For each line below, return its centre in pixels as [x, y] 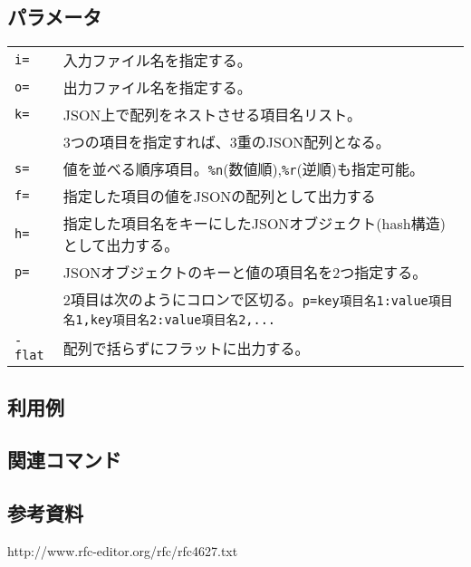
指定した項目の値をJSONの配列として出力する [219, 197]
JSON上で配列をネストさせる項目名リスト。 [212, 115]
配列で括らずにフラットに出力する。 [186, 349]
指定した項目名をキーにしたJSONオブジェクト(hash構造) [254, 224]
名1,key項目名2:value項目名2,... [169, 320]
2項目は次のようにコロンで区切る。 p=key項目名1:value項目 [258, 300]
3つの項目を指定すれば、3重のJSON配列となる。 [226, 142]
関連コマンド [64, 460]
